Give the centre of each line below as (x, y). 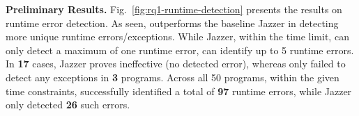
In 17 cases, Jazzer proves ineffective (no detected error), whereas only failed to (176, 64)
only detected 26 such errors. (68, 105)
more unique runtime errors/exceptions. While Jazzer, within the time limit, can (177, 36)
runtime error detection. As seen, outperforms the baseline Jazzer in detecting (172, 23)
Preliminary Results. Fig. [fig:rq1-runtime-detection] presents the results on (174, 9)
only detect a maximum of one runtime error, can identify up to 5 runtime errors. (180, 50)
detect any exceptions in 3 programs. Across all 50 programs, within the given (173, 77)
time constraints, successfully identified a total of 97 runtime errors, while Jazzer (179, 91)
